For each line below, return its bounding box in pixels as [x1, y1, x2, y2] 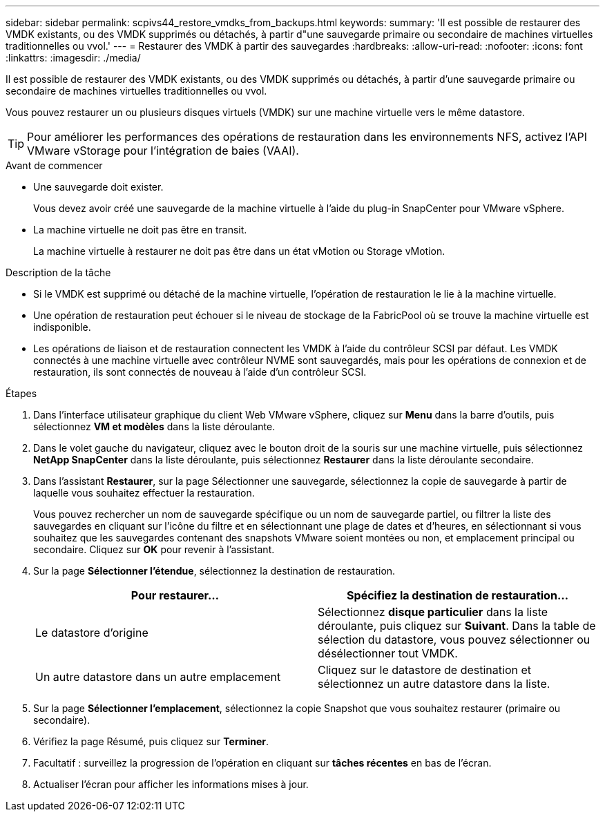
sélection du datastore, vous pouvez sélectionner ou [318, 633, 590, 646]
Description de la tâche [6, 267, 111, 278]
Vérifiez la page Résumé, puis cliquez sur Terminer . [33, 736, 269, 747]
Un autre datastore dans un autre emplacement [35, 670, 281, 684]
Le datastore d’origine [35, 626, 148, 640]
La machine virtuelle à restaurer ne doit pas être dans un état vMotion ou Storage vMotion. [33, 245, 445, 257]
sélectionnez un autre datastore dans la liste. [318, 677, 550, 691]
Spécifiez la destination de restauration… [347, 588, 568, 602]
